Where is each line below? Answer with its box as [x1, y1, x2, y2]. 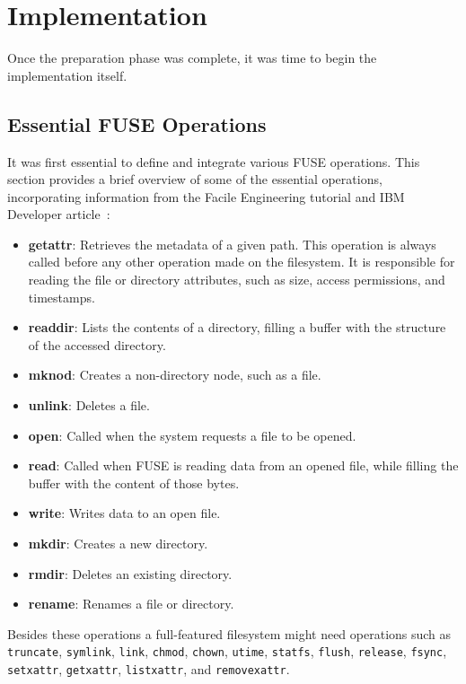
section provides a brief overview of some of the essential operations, [7, 170, 382, 189]
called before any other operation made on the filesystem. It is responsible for [28, 252, 455, 271]
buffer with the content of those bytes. [28, 473, 240, 492]
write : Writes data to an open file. [28, 504, 221, 522]
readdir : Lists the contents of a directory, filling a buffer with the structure [28, 318, 446, 337]
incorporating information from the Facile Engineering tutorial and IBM [7, 187, 405, 206]
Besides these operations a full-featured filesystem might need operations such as [7, 624, 452, 643]
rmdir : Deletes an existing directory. [28, 564, 233, 583]
